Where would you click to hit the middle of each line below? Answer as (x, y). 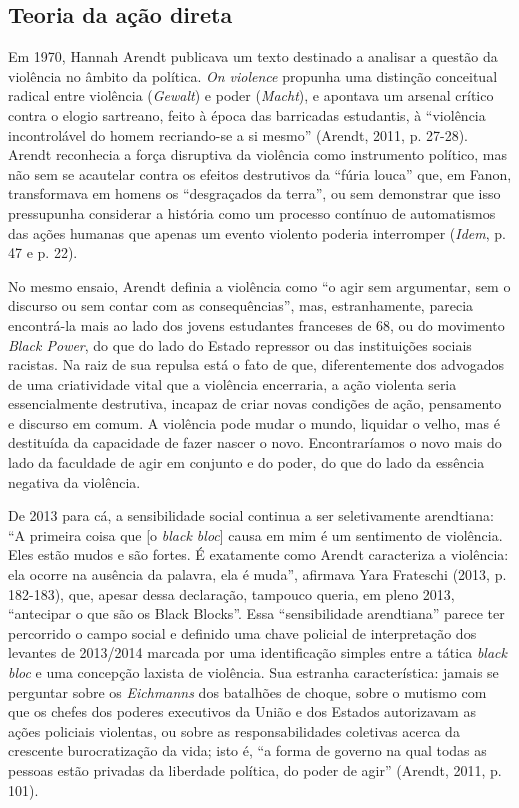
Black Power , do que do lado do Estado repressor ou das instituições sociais (240, 344)
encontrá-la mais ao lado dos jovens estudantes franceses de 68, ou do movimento (256, 324)
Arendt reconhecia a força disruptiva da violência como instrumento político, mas (257, 154)
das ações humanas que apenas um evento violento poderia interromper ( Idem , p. (257, 232)
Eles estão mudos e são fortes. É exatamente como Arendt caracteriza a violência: (258, 554)
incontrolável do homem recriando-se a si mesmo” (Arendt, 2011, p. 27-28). (238, 134)
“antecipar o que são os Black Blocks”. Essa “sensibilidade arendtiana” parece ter (256, 613)
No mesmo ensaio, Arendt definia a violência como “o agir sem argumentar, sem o (259, 285)
